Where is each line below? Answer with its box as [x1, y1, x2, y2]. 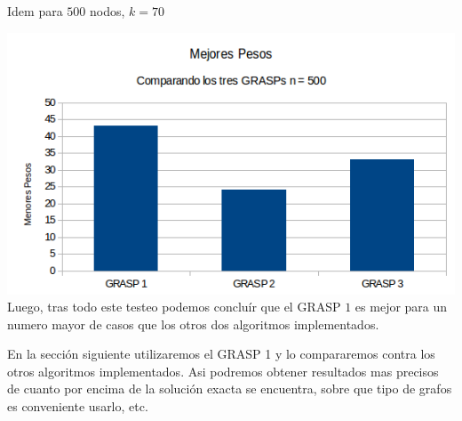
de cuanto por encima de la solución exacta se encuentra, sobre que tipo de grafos [7, 379, 452, 398]
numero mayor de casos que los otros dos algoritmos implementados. [7, 314, 379, 333]
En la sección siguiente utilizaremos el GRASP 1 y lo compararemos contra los [7, 344, 435, 363]
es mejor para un [354, 297, 448, 316]
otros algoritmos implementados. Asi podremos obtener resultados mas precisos [7, 361, 439, 380]
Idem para [7, 2, 63, 20]
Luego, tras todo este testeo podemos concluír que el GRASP [7, 297, 341, 316]
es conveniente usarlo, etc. [7, 397, 148, 416]
